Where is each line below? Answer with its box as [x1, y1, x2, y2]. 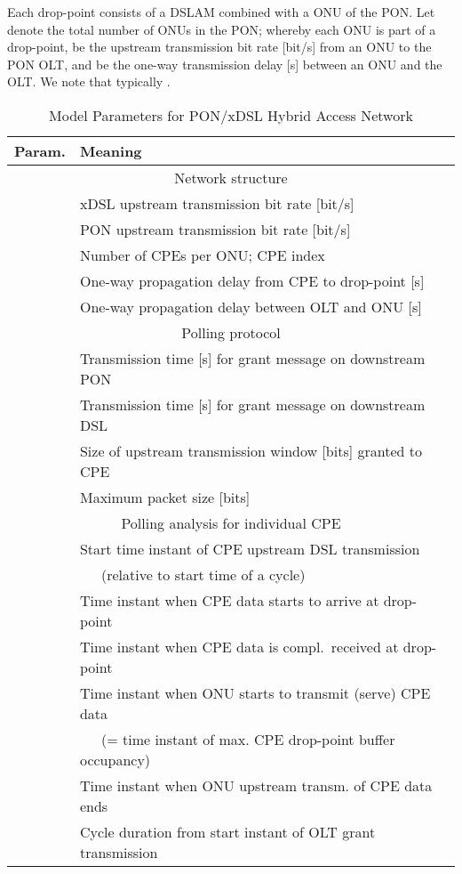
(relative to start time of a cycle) [100, 563, 306, 585]
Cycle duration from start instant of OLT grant [79, 821, 376, 842]
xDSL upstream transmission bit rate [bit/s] [79, 192, 354, 214]
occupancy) [79, 749, 151, 770]
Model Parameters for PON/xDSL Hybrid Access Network [49, 104, 413, 125]
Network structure [174, 166, 288, 188]
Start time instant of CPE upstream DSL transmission [79, 538, 420, 559]
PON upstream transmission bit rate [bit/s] [79, 218, 351, 239]
